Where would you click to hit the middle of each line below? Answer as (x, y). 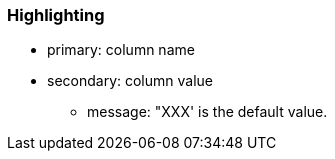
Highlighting (56, 15)
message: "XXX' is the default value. (207, 112)
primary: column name (121, 50)
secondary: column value (130, 81)
